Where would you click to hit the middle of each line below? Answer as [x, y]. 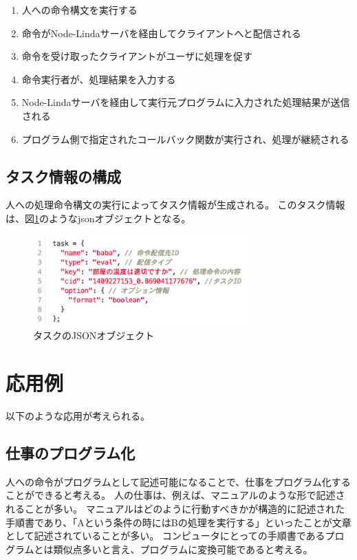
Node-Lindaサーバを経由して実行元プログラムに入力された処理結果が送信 [186, 102]
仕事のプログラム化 [71, 452]
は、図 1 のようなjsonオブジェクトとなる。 [98, 218]
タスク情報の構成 [63, 176]
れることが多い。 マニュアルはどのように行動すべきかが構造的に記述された [175, 508]
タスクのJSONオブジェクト [94, 335]
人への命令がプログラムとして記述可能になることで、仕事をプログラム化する [178, 481]
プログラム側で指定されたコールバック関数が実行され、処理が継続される [185, 139]
